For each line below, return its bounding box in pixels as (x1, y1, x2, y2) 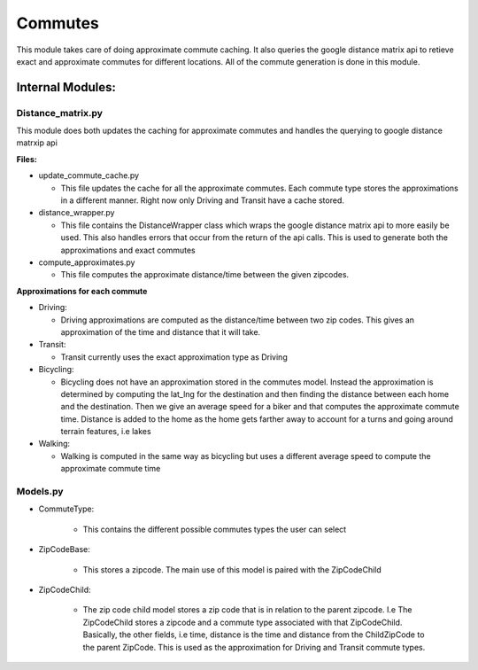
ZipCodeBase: (38, 544, 90, 555)
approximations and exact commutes (60, 245, 196, 255)
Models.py (16, 486, 64, 498)
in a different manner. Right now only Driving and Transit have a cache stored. (60, 195, 345, 206)
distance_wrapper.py (38, 207, 115, 218)
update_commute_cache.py (38, 170, 140, 181)
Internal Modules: (16, 80, 117, 95)
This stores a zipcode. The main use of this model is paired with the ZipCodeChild (82, 564, 382, 575)
